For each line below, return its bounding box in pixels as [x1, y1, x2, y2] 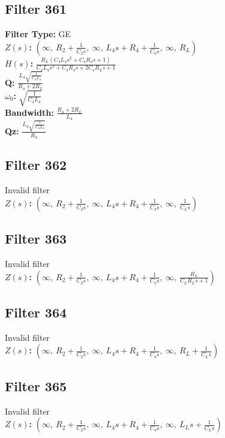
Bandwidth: [5, 106, 54, 118]
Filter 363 [5, 229, 67, 248]
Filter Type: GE [5, 28, 71, 40]
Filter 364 [5, 303, 67, 321]
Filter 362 [5, 155, 67, 174]
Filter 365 [5, 376, 67, 395]
